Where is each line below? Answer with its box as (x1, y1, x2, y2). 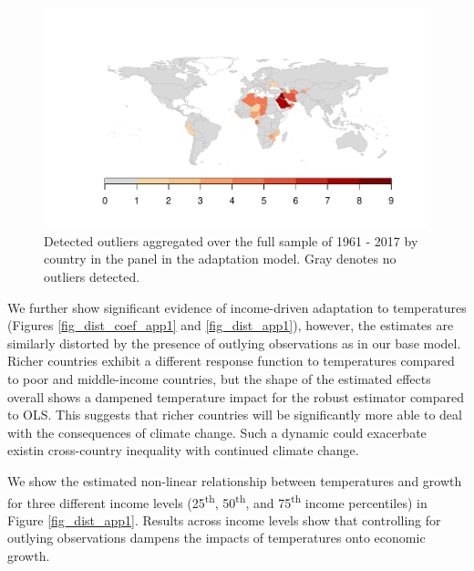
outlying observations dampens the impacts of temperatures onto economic (7, 528, 426, 547)
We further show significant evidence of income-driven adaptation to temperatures (7, 297, 467, 317)
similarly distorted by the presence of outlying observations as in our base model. (7, 333, 461, 352)
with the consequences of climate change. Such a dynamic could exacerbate (7, 422, 427, 441)
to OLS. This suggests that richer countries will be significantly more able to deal (7, 405, 462, 424)
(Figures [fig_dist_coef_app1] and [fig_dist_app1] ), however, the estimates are (7, 316, 454, 335)
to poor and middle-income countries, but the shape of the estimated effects (7, 369, 431, 388)
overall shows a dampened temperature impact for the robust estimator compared (7, 387, 465, 406)
